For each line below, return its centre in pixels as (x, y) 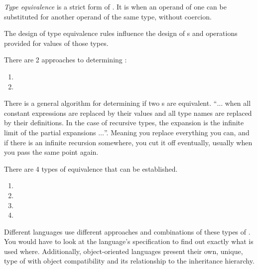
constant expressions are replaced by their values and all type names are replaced (128, 113)
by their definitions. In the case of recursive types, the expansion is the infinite (124, 123)
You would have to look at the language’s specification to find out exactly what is (129, 241)
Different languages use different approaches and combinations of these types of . (127, 231)
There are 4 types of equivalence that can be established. (91, 168)
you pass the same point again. (51, 152)
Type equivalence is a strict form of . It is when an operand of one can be (115, 6)
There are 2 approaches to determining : (65, 60)
